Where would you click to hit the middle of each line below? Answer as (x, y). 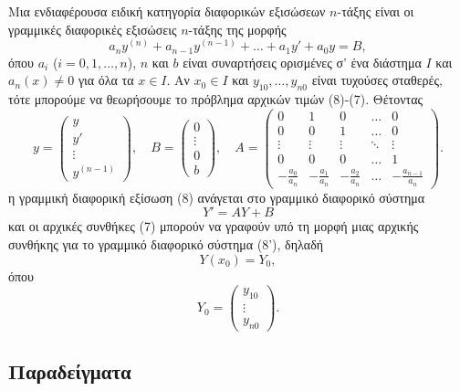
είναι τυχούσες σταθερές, (377, 80)
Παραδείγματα (70, 371)
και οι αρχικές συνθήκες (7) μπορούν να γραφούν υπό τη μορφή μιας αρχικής (214, 226)
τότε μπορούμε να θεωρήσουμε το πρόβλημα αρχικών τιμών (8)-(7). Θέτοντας (216, 99)
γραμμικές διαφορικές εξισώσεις (93, 29)
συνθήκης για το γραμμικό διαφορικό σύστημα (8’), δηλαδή (166, 244)
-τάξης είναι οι (376, 11)
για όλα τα (106, 80)
